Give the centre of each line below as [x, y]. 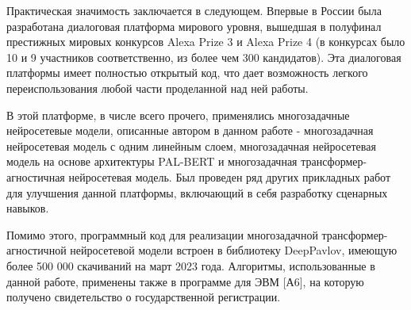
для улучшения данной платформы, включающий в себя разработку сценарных [197, 192]
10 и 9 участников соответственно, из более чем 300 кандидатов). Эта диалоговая [204, 57]
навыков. [28, 208]
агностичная [36, 176]
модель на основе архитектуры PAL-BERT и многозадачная [152, 161]
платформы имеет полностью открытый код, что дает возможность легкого [187, 73]
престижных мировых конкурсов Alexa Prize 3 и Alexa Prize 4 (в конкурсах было [206, 42]
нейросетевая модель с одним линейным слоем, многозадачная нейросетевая [191, 145]
